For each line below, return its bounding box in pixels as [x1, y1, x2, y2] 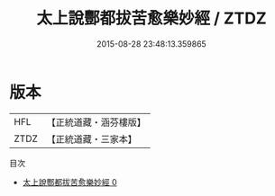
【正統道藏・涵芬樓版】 [46, 116, 147, 129]
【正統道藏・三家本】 [46, 132, 138, 145]
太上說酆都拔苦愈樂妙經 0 [22, 176, 117, 187]
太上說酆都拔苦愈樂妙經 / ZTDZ [35, 8, 268, 29]
